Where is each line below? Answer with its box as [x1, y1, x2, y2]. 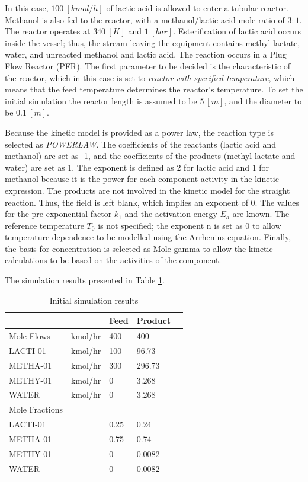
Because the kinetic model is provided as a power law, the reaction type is [5, 126, 274, 138]
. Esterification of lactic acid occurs [173, 25, 301, 37]
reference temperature [5, 219, 84, 231]
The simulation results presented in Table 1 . [5, 274, 165, 286]
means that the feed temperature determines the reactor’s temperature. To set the [5, 83, 303, 95]
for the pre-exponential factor [5, 208, 112, 220]
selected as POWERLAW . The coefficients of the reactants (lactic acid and [5, 138, 277, 150]
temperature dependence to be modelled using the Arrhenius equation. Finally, [5, 231, 291, 243]
